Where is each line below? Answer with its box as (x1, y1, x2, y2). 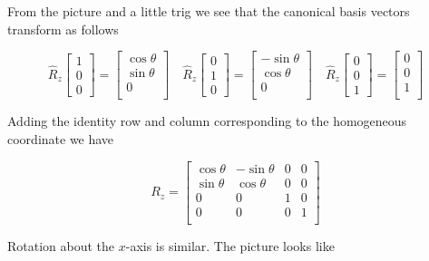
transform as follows (7, 19, 119, 38)
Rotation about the (7, 236, 115, 255)
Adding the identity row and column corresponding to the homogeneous (7, 111, 407, 130)
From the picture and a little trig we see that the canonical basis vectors (7, 2, 410, 20)
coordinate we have (7, 129, 114, 148)
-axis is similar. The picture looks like (125, 236, 335, 255)
